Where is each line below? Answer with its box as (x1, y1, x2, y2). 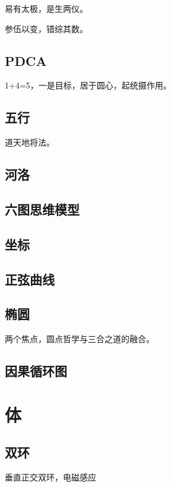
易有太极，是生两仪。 (5, 2, 88, 14)
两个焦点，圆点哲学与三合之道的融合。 (5, 333, 154, 345)
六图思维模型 (5, 200, 80, 218)
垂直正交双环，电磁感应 (5, 471, 96, 483)
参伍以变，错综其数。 (5, 22, 88, 34)
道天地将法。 (5, 136, 55, 148)
